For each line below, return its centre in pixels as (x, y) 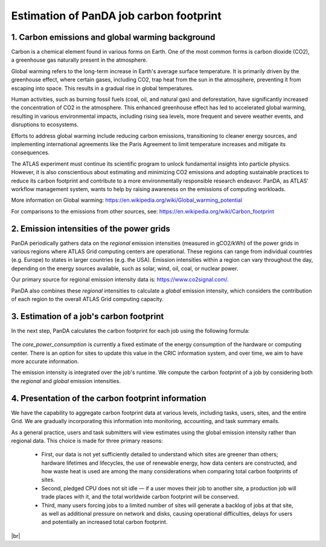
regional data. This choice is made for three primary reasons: (87, 441)
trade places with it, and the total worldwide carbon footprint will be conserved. (140, 497)
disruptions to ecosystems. (45, 125)
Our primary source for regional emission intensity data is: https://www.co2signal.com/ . (120, 280)
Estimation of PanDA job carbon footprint (116, 16)
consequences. (30, 153)
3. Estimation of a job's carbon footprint (88, 316)
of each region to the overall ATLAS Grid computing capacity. (88, 299)
